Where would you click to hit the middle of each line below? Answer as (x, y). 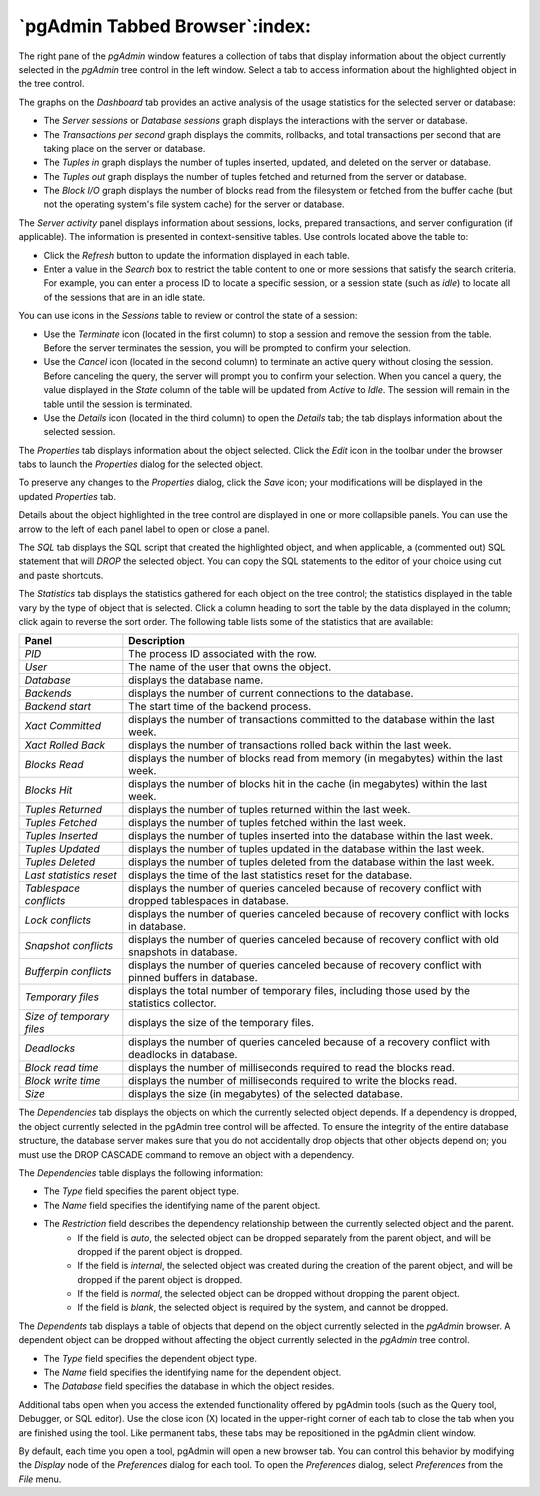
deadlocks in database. (183, 1055)
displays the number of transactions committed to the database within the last (311, 720)
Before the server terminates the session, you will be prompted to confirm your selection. (227, 347)
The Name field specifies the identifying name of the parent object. (182, 1205)
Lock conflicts (58, 920)
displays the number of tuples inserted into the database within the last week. (311, 836)
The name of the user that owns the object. (230, 667)
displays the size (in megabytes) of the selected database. (266, 1094)
